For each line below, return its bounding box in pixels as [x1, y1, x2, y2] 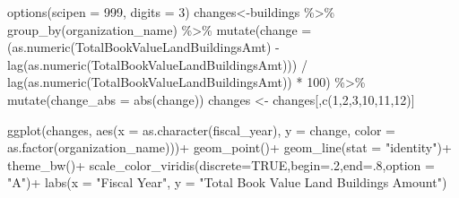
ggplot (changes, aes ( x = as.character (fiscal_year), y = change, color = [7, 120, 395, 139]
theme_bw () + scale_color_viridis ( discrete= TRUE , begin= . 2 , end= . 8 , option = [7, 155, 435, 174]
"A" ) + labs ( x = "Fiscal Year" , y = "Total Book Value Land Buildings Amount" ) [7, 173, 447, 192]
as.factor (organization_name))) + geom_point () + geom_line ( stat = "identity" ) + [7, 138, 452, 157]
